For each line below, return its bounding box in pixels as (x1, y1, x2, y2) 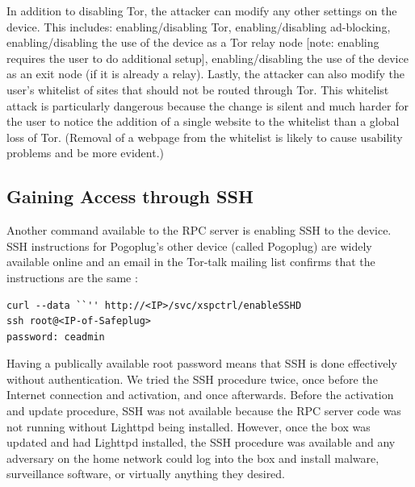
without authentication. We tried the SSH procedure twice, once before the (6, 370, 378, 387)
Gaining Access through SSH (6, 184, 254, 209)
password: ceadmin (6, 331, 105, 343)
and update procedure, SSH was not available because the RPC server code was (6, 402, 401, 419)
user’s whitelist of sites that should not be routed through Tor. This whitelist (6, 81, 389, 98)
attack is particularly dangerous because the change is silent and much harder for (6, 97, 409, 114)
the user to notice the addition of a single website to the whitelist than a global (6, 113, 400, 130)
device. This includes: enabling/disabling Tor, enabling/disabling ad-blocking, (6, 18, 391, 35)
